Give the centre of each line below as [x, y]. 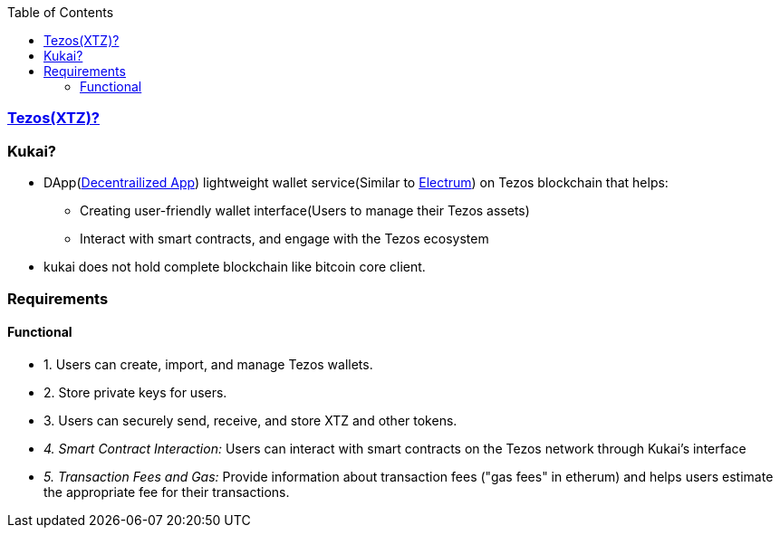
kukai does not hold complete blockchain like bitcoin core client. [235, 267]
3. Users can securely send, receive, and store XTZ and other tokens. [250, 420]
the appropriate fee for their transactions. [167, 492]
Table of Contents [61, 12]
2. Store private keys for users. [135, 392]
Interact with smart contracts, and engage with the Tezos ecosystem [284, 239]
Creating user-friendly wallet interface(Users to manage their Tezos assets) [305, 211]
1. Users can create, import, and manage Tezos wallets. [208, 364]
